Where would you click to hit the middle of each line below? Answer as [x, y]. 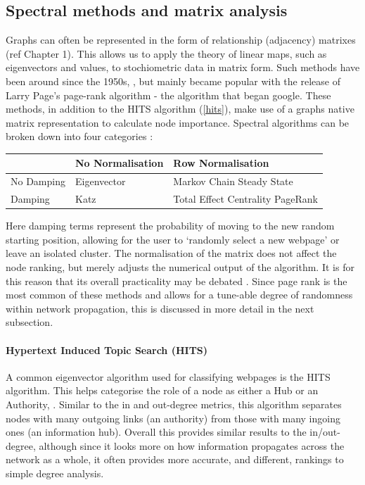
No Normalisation [119, 163]
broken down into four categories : [79, 136]
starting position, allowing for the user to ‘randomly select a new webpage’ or [173, 239]
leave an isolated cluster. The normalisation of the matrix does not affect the [171, 253]
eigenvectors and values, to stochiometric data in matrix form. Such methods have [183, 67]
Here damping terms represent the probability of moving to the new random [170, 226]
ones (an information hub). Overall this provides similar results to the [156, 432]
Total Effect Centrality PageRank [245, 199]
